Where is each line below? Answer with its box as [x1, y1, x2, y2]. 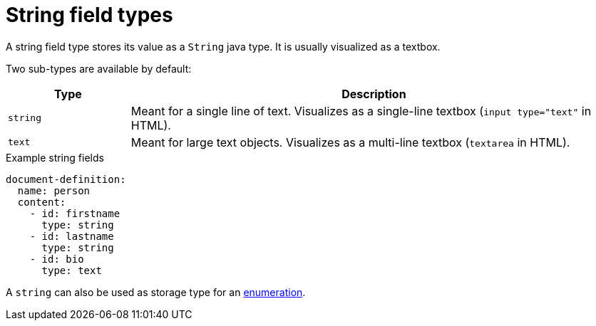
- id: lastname [29, 230, 114, 242]
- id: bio [29, 253, 84, 265]
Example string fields [6, 151, 104, 164]
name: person [17, 184, 91, 196]
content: [17, 196, 66, 208]
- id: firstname [29, 207, 120, 219]
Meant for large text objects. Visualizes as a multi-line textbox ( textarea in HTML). [130, 135, 570, 149]
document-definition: [6, 173, 126, 185]
